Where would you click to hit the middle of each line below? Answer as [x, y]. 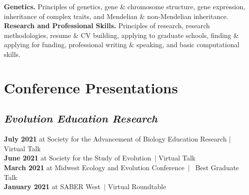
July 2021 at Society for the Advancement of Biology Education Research [115, 139]
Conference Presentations [91, 87]
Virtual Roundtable [137, 186]
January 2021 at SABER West [52, 186]
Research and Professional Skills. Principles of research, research [107, 26]
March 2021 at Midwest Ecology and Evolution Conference [94, 167]
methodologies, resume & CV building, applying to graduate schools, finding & [121, 35]
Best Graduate [217, 167]
